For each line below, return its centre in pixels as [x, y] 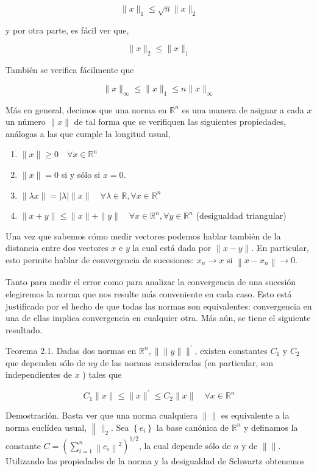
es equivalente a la [255, 415]
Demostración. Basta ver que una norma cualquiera [102, 415]
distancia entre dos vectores [57, 248]
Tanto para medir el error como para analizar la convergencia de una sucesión [151, 282]
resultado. [24, 329]
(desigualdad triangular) [241, 215]
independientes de [39, 374]
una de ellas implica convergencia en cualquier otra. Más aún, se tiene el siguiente [158, 318]
